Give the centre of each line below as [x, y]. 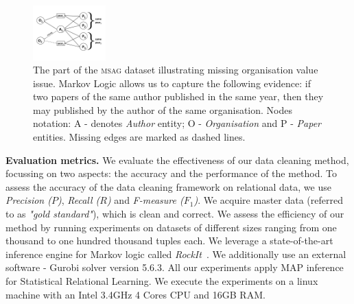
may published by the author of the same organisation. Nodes [163, 109]
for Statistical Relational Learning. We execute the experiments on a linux [162, 281]
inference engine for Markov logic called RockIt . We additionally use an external [176, 254]
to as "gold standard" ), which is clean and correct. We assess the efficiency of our [175, 214]
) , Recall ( [79, 200]
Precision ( [28, 200]
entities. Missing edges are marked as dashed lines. [139, 137]
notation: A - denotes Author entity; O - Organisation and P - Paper [177, 123]
